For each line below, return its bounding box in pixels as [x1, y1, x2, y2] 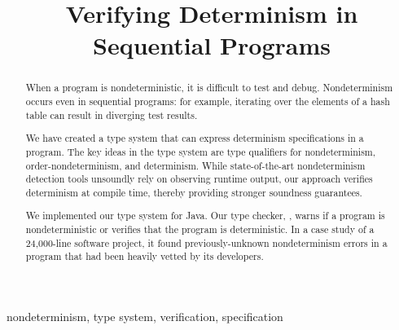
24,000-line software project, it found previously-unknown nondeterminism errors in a [25, 235, 388, 249]
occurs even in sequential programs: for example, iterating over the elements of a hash [25, 95, 390, 108]
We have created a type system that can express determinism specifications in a [25, 131, 364, 145]
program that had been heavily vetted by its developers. [25, 249, 264, 263]
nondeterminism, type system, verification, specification [7, 308, 283, 325]
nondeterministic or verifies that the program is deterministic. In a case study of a [25, 222, 375, 236]
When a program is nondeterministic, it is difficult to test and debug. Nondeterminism [25, 81, 393, 95]
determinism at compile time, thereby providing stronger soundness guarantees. [25, 185, 362, 199]
